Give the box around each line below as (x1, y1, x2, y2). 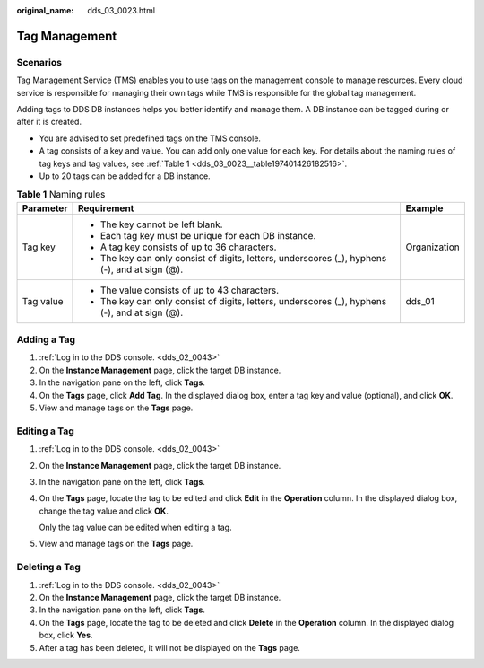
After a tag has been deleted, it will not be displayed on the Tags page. (39, 642, 300, 653)
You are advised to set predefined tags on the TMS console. (39, 133, 262, 144)
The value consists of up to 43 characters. (99, 284, 280, 296)
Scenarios (16, 56, 63, 68)
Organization (405, 241, 461, 253)
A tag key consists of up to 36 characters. (99, 241, 277, 253)
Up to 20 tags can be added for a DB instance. (39, 171, 211, 181)
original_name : (16, 5, 74, 15)
